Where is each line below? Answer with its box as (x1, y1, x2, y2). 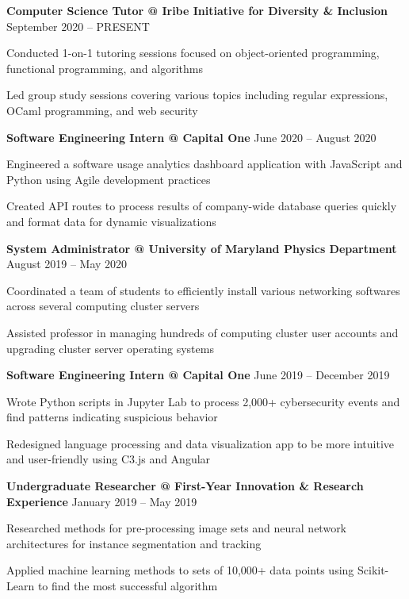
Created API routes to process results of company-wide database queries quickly (6, 198, 397, 214)
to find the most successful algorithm (37, 578, 218, 594)
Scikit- (357, 562, 389, 578)
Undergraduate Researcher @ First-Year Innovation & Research (6, 478, 364, 494)
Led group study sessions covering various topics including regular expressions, (6, 86, 388, 103)
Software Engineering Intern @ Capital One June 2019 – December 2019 (6, 367, 390, 383)
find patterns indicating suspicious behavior (6, 409, 218, 425)
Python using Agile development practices (6, 171, 211, 187)
